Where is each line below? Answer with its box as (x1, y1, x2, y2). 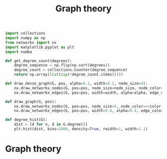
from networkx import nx (5, 40, 57, 45)
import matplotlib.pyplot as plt (5, 45, 75, 50)
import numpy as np (5, 36, 46, 41)
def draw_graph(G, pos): (5, 99, 57, 104)
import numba (5, 49, 32, 54)
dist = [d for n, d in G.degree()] (14, 122, 88, 127)
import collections (5, 31, 46, 36)
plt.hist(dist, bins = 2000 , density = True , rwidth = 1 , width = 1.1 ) (14, 127, 148, 132)
